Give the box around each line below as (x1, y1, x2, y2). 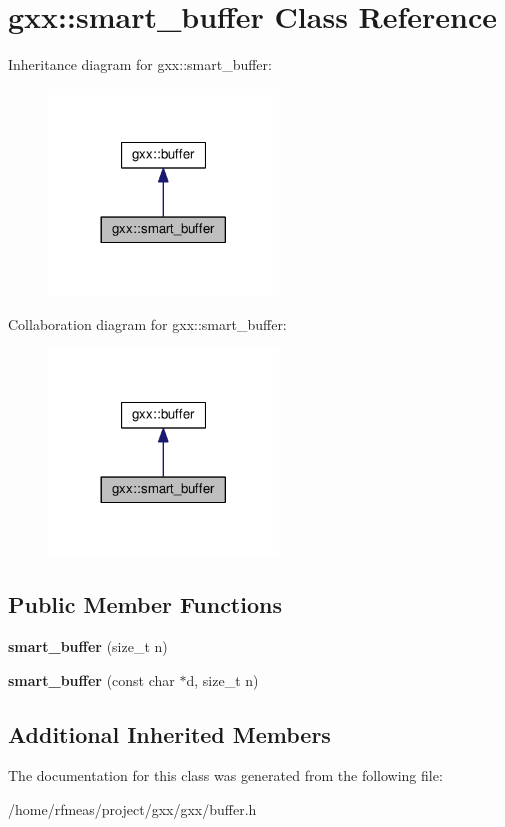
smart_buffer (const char (8, 669, 175, 690)
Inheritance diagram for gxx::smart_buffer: (8, 54, 272, 75)
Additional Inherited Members (8, 718, 331, 749)
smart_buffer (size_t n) (8, 635, 168, 656)
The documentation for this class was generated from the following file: (8, 765, 443, 786)
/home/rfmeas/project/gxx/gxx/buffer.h (8, 798, 257, 819)
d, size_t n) (186, 669, 259, 690)
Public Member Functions (8, 589, 282, 620)
